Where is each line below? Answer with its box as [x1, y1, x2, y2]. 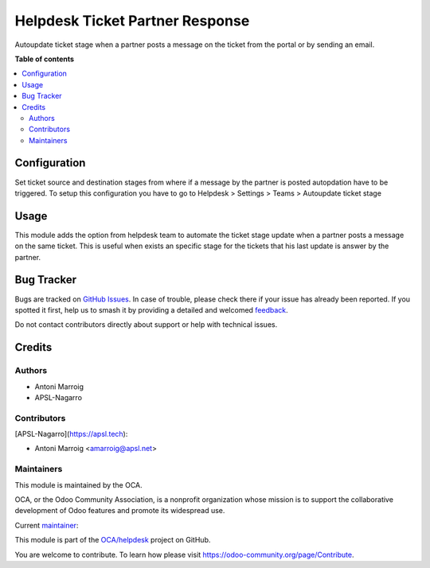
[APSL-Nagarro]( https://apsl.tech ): [14, 430, 128, 439]
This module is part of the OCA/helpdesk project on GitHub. [14, 535, 211, 545]
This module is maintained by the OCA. [14, 480, 143, 489]
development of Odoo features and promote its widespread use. [14, 506, 225, 515]
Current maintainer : [14, 520, 79, 530]
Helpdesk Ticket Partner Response [14, 12, 250, 29]
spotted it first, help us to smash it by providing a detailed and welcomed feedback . [14, 305, 288, 314]
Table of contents [14, 54, 75, 64]
